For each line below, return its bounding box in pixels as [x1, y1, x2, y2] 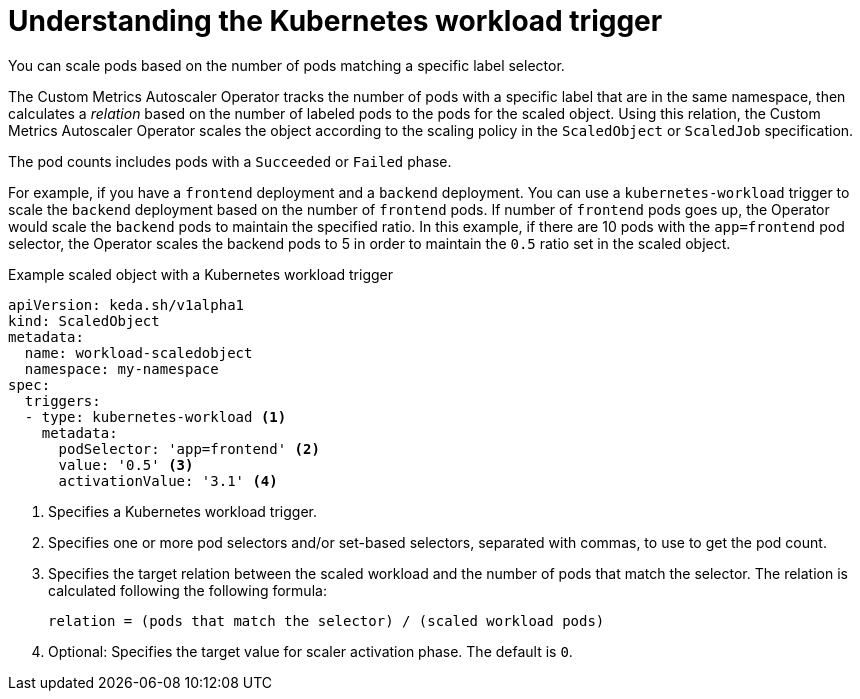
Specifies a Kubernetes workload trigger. [48, 502, 317, 520]
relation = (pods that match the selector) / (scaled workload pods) [48, 612, 605, 629]
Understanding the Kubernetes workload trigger [8, 4, 663, 38]
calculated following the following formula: [48, 581, 327, 599]
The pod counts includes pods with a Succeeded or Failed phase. [8, 152, 452, 170]
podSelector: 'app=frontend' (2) [58, 440, 320, 457]
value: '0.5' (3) [58, 456, 194, 473]
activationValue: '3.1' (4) [58, 472, 278, 489]
